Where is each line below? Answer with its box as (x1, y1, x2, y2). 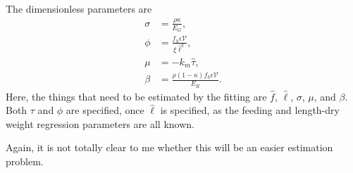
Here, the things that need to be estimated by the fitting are (6, 89, 267, 103)
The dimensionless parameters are (6, 1, 152, 15)
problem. (6, 154, 44, 169)
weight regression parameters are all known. (6, 116, 194, 131)
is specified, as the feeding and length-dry (160, 103, 340, 117)
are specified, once (66, 103, 144, 117)
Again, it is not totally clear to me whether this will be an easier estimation (6, 140, 333, 155)
